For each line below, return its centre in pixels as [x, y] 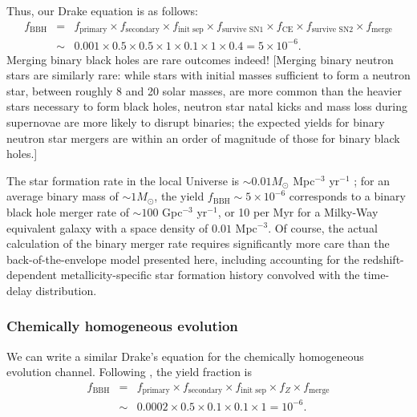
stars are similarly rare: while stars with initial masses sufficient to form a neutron [208, 75]
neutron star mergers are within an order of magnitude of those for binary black [203, 138]
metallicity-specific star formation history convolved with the [210, 275]
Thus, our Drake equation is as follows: [102, 10]
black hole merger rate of [68, 211]
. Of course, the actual [323, 227]
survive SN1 [243, 30]
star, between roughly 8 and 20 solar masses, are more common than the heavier [204, 90]
